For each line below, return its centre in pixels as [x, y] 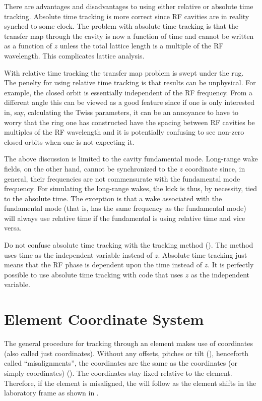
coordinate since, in [215, 168]
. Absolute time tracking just [203, 254]
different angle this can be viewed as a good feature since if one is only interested [129, 102]
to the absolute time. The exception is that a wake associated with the [113, 198]
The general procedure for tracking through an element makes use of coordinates [128, 343]
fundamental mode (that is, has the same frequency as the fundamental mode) [125, 208]
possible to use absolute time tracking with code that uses [94, 274]
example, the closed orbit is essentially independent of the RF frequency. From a [128, 92]
